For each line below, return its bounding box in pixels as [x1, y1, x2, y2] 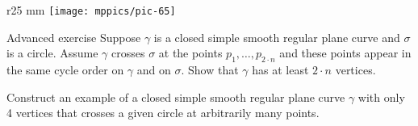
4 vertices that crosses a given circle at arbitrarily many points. [6, 104, 320, 121]
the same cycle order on [6, 61, 124, 78]
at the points [158, 44, 223, 61]
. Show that [181, 61, 239, 78]
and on [136, 61, 171, 78]
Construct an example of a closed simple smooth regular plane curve [6, 88, 345, 105]
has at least [252, 61, 309, 78]
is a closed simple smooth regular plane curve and [153, 28, 400, 45]
